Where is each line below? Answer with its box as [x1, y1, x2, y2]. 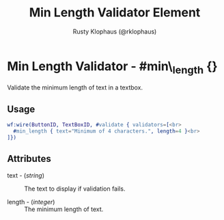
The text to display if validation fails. [24, 184, 126, 193]
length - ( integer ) [7, 197, 55, 206]
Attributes [7, 153, 51, 165]
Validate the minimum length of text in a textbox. [7, 83, 143, 92]
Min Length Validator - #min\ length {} [7, 58, 218, 77]
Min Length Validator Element [29, 5, 201, 20]
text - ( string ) [7, 171, 44, 179]
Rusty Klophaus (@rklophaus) [72, 27, 157, 36]
